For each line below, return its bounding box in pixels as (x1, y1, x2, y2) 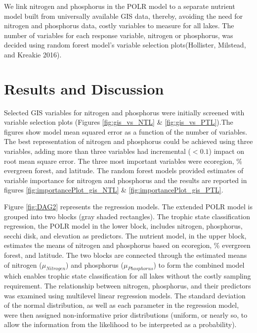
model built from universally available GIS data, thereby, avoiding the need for (4, 10, 243, 21)
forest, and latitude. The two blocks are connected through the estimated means (4, 250, 247, 260)
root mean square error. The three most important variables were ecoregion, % (4, 155, 243, 166)
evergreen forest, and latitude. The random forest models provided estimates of (4, 165, 244, 176)
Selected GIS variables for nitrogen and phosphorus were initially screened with (4, 107, 245, 117)
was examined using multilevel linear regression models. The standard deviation (4, 290, 246, 300)
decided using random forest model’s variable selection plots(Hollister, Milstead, (4, 40, 246, 50)
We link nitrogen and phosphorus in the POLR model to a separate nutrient (4, 1, 235, 11)
